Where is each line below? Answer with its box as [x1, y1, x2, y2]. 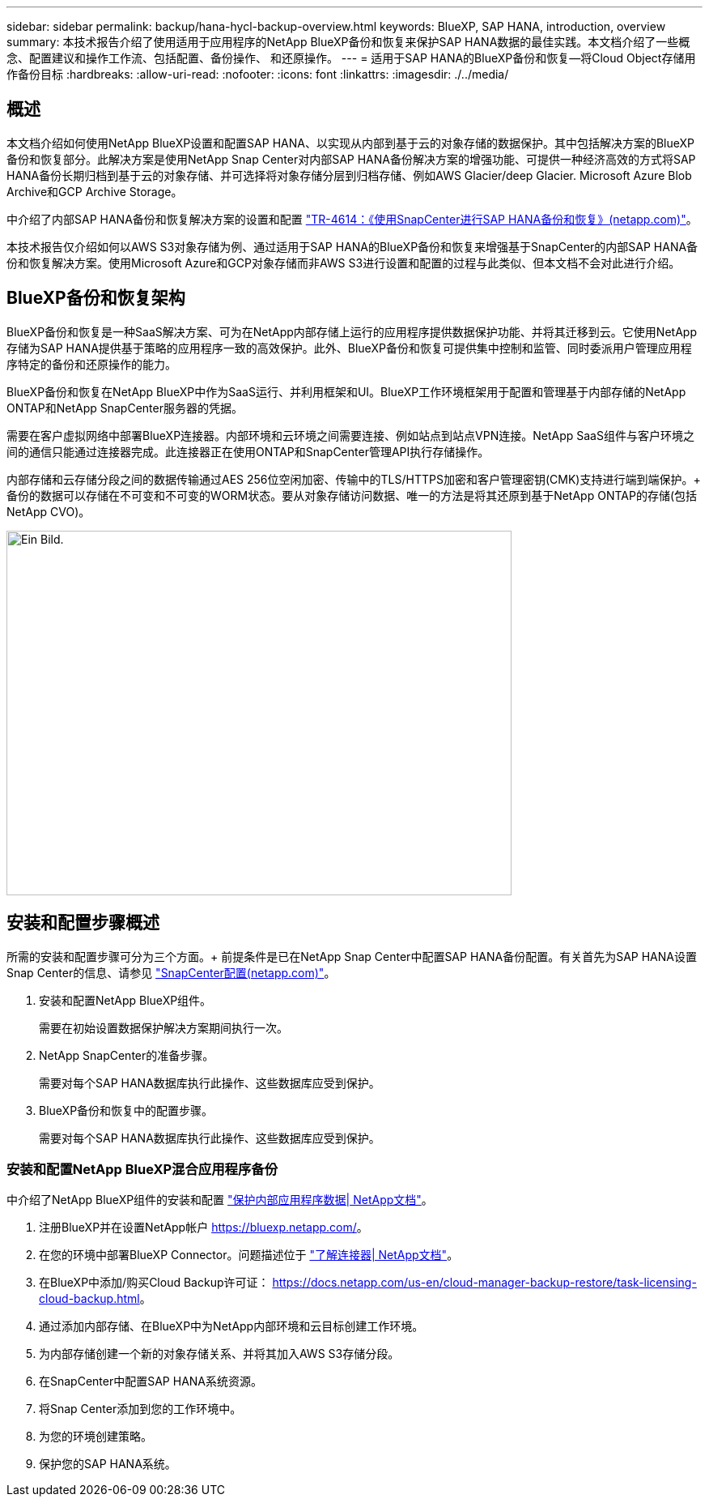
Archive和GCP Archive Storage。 [6, 184, 183, 199]
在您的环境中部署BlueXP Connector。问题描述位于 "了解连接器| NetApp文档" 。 [39, 1248, 459, 1262]
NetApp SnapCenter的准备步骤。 [39, 1048, 214, 1062]
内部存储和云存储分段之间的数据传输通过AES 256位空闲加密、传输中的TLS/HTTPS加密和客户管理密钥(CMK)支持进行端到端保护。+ [6, 472, 701, 486]
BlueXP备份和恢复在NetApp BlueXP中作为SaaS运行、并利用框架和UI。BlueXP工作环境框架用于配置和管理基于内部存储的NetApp [6, 384, 686, 399]
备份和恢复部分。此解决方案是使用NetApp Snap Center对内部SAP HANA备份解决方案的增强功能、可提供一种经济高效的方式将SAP [6, 152, 696, 166]
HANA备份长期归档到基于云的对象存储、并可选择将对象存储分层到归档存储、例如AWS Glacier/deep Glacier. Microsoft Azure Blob [6, 168, 692, 182]
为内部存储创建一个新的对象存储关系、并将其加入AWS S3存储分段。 [39, 1347, 400, 1361]
